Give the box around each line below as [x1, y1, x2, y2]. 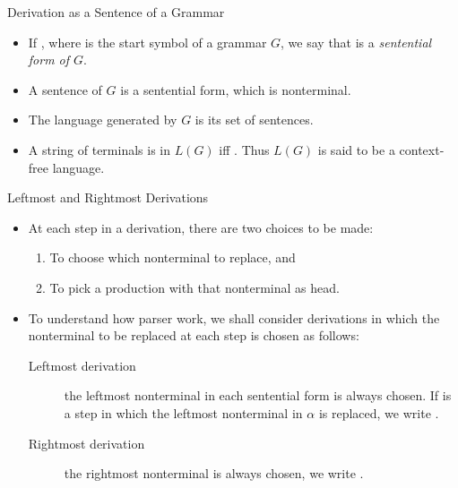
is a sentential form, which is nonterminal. [120, 80, 351, 98]
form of [28, 50, 70, 69]
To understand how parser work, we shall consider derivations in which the [28, 308, 440, 327]
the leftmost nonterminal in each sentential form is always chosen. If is [64, 386, 452, 405]
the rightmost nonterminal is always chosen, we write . [64, 464, 364, 483]
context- [399, 140, 445, 158]
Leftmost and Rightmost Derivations [7, 188, 209, 207]
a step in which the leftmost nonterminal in [64, 403, 303, 422]
